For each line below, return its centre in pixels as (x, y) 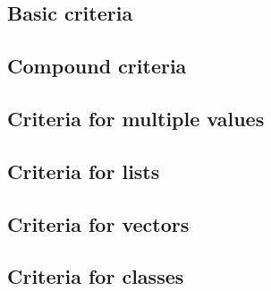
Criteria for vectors (98, 223)
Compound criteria (97, 66)
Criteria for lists (84, 171)
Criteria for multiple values (136, 118)
